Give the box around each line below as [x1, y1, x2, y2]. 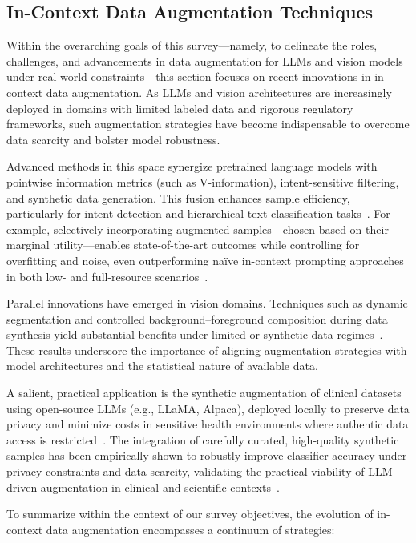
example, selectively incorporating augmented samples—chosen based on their [6, 220, 389, 237]
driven [6, 478, 38, 495]
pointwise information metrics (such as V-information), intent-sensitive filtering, [6, 173, 399, 190]
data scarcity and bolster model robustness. [6, 131, 220, 147]
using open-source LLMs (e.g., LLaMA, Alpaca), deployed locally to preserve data [6, 400, 410, 416]
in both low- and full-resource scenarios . [6, 267, 208, 284]
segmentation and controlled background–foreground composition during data [6, 310, 388, 327]
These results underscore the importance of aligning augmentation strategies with [6, 341, 407, 358]
